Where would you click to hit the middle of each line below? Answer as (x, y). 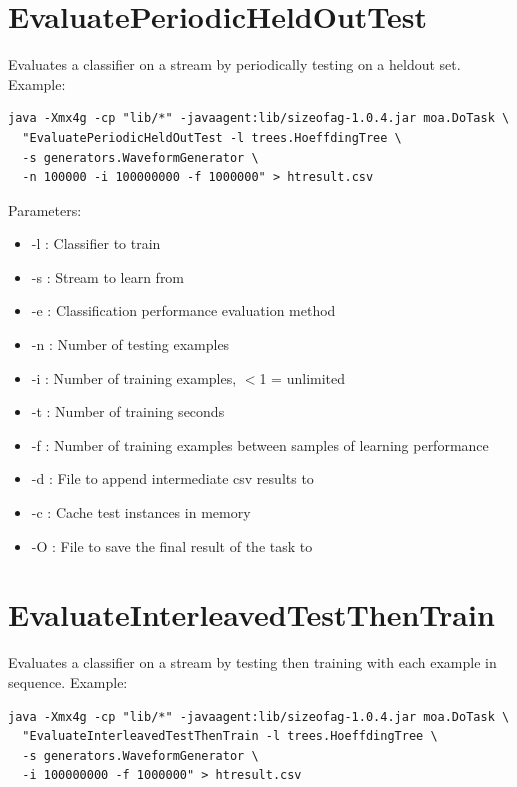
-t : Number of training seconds (128, 411)
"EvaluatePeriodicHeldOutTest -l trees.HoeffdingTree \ (212, 137)
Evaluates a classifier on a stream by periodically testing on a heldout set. (234, 64)
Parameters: (45, 209)
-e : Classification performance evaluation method (183, 310)
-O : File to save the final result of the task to (172, 545)
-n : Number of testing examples (130, 344)
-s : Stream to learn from (108, 276)
